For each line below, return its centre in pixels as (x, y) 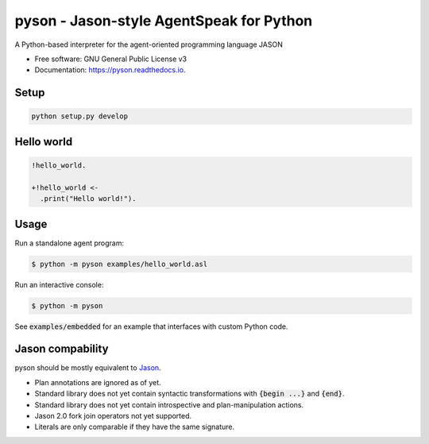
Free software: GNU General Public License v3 (111, 59)
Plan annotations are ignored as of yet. (98, 382)
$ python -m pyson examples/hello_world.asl (120, 264)
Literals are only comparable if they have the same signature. (134, 427)
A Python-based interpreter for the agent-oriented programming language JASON (149, 44)
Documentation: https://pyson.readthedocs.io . (110, 70)
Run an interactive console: (59, 284)
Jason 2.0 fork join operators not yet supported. (113, 416)
